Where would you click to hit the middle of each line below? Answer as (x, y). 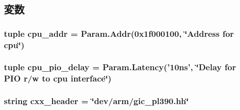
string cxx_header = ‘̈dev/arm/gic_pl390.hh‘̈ (96, 101)
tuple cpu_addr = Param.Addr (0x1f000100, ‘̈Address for (119, 33)
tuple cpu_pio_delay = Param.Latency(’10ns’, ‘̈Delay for (120, 67)
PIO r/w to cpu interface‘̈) (58, 78)
